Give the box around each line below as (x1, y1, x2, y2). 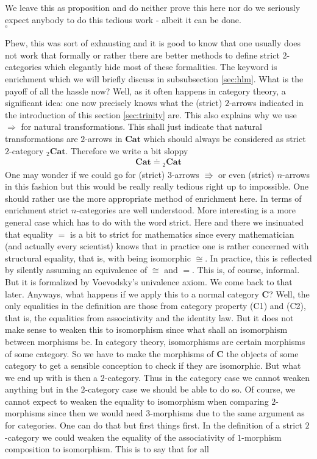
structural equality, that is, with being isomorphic (5, 251, 191, 264)
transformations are (5, 132, 78, 144)
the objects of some (226, 347, 299, 360)
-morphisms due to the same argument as (150, 407, 305, 419)
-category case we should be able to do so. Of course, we (85, 383, 295, 396)
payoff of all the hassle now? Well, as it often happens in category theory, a (5, 84, 286, 97)
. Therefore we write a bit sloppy (65, 144, 188, 157)
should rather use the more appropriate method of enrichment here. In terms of (5, 191, 302, 204)
